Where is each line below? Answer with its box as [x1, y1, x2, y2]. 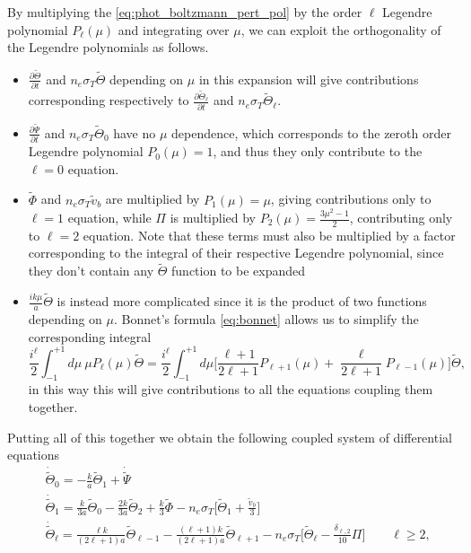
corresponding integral [28, 327, 152, 346]
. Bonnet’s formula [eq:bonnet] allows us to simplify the [114, 309, 419, 328]
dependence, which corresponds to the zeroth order [171, 123, 451, 142]
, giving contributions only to [270, 189, 432, 208]
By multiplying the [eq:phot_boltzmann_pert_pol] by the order [7, 3, 362, 21]
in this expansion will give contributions [198, 69, 419, 88]
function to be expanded [171, 261, 306, 280]
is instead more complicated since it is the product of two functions [57, 292, 427, 311]
